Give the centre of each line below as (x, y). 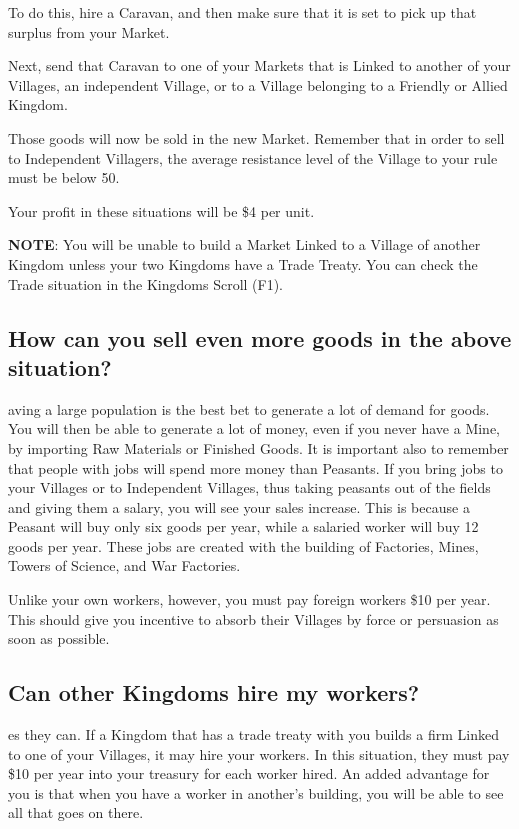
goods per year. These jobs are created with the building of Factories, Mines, (243, 545)
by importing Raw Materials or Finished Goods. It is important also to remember (258, 447)
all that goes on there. (76, 812)
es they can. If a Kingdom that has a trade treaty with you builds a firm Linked (253, 734)
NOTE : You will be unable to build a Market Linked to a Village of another (244, 244)
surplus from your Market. (89, 31)
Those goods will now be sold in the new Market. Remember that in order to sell (256, 137)
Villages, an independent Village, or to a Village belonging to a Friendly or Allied (258, 84)
